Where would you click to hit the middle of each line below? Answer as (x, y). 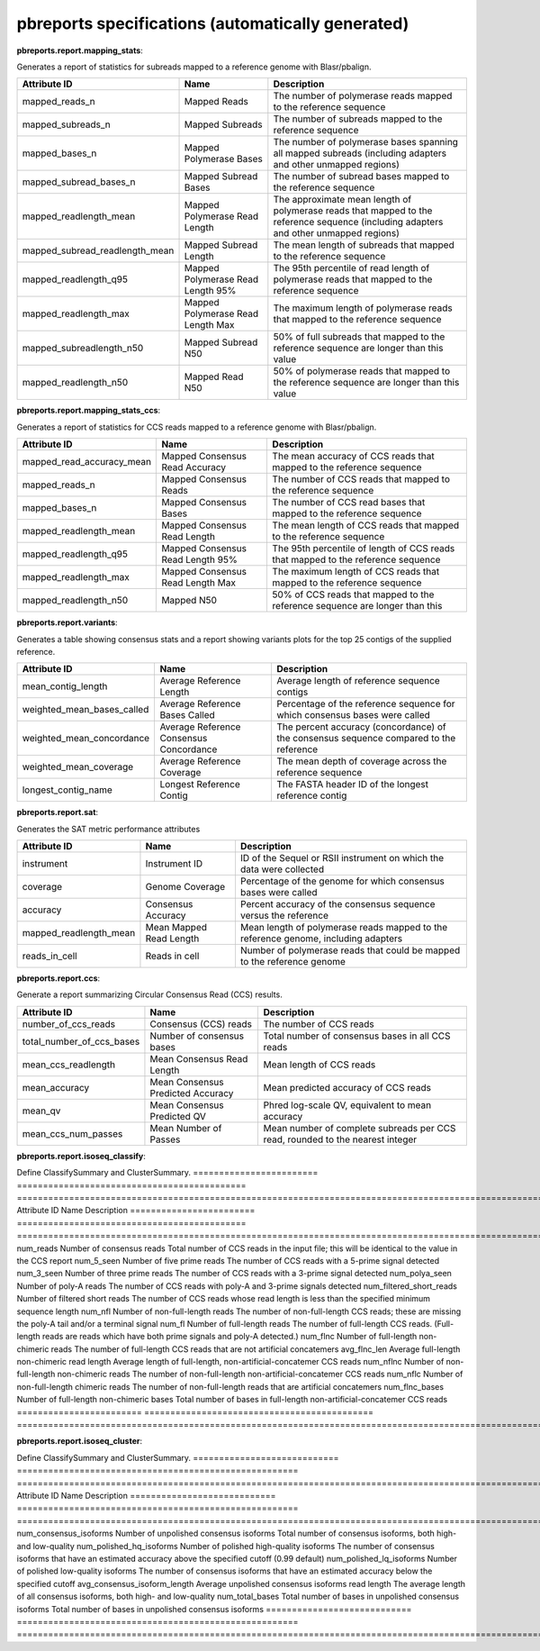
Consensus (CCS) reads (201, 1024)
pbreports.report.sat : (58, 812)
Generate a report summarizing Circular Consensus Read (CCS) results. (149, 994)
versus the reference (284, 916)
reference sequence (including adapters (358, 222)
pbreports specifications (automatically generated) (213, 23)
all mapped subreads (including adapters (360, 153)
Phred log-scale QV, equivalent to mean (347, 1105)
